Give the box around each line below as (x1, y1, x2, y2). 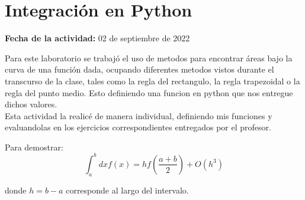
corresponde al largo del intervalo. (66, 183, 189, 196)
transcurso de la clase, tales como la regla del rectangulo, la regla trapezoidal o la (5, 74, 300, 87)
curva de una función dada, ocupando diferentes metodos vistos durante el (5, 63, 274, 76)
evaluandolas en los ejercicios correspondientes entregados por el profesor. (5, 121, 271, 133)
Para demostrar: (5, 140, 63, 153)
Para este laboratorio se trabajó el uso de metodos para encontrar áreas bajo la (5, 51, 293, 64)
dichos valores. (5, 98, 57, 110)
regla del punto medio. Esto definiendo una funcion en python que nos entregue (5, 86, 293, 99)
